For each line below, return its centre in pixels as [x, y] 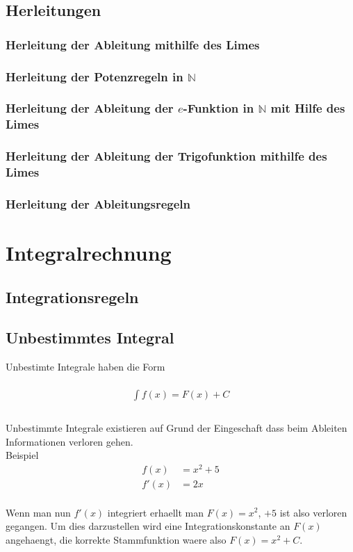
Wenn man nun [38, 512]
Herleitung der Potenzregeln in [95, 76]
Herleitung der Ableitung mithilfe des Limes [133, 44]
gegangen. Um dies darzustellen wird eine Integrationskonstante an [148, 526]
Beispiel [22, 455]
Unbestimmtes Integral [90, 338]
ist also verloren [313, 512]
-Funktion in [219, 108]
